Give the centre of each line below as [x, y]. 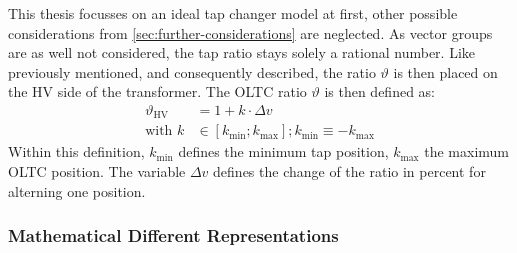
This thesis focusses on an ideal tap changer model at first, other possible [233, 13]
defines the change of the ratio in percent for [349, 171]
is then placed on [445, 71]
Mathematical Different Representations [173, 235]
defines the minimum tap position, [283, 151]
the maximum [467, 151]
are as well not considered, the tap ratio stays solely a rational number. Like [242, 52]
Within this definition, [76, 151]
